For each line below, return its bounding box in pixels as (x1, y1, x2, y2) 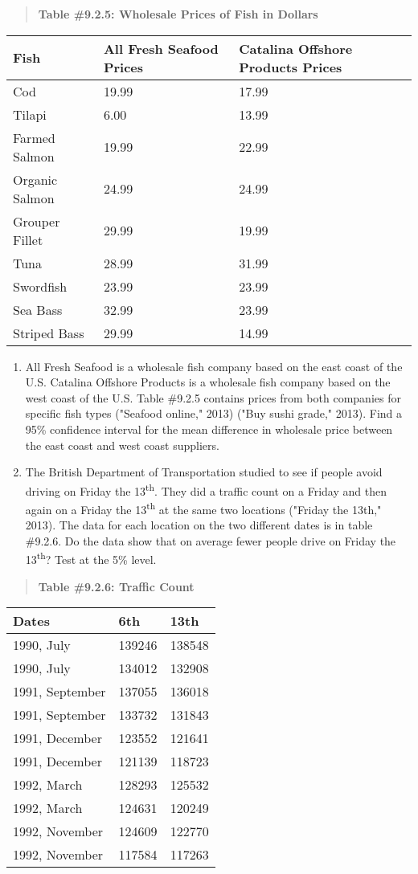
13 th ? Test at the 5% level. (25, 549, 157, 568)
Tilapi (13, 104, 47, 124)
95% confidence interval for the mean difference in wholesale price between (25, 420, 393, 437)
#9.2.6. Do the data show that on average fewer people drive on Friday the (25, 532, 396, 549)
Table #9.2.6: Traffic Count (38, 578, 195, 594)
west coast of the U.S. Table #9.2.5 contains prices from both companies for (25, 389, 401, 406)
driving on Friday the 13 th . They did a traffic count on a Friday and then (25, 480, 387, 499)
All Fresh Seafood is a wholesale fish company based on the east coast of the (25, 357, 403, 374)
